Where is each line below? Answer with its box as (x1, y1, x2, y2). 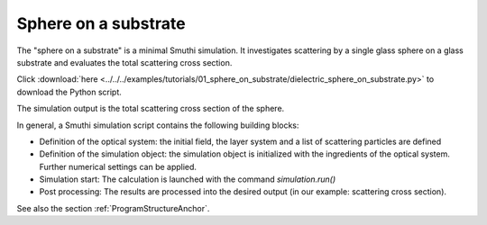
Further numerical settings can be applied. (39, 161, 198, 172)
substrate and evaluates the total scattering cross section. (16, 57, 233, 67)
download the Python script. (16, 86, 122, 97)
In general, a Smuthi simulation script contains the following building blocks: (16, 120, 299, 130)
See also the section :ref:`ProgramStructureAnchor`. (16, 202, 210, 213)
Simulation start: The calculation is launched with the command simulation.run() (39, 174, 336, 184)
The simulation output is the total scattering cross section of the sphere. (16, 103, 285, 114)
